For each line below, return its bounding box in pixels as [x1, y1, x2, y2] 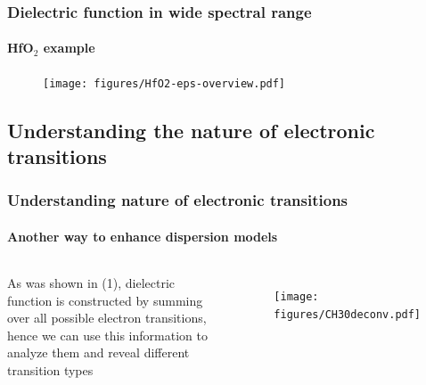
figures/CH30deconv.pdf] [274, 307, 422, 321]
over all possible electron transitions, [7, 308, 207, 327]
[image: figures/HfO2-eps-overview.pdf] [43, 77, 286, 90]
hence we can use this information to [7, 325, 208, 344]
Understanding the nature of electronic [7, 116, 375, 143]
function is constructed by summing [7, 291, 203, 309]
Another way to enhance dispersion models [7, 226, 278, 245]
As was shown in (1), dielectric [7, 274, 176, 292]
